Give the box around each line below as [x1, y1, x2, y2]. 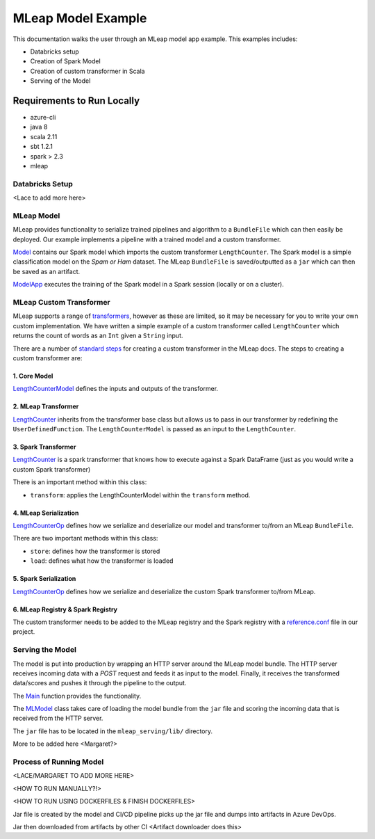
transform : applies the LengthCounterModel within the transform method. [30, 490, 251, 499]
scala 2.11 [30, 132, 58, 141]
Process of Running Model [12, 757, 104, 767]
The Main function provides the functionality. [12, 692, 142, 700]
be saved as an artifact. [12, 267, 80, 275]
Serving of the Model [30, 77, 91, 85]
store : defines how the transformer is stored [30, 547, 160, 555]
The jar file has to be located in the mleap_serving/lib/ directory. [12, 727, 213, 735]
